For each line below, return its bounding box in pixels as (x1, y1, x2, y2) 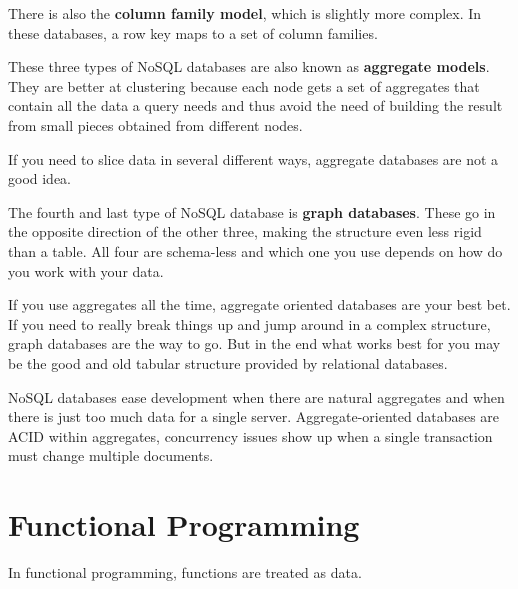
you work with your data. (8, 260, 164, 281)
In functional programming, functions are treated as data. (8, 562, 362, 582)
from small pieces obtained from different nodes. (8, 114, 303, 135)
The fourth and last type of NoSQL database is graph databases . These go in (8, 201, 496, 222)
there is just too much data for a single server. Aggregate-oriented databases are (8, 406, 500, 427)
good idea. (8, 168, 72, 189)
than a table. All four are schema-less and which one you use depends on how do (8, 240, 503, 261)
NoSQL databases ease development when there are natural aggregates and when (8, 386, 505, 407)
